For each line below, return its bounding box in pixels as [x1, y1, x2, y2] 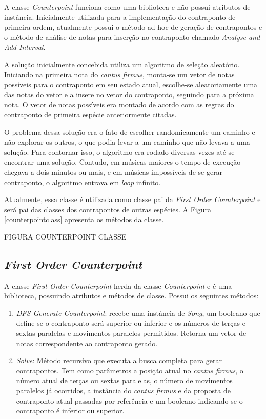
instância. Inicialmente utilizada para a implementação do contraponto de [4, 11, 236, 22]
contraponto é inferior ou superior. [16, 405, 125, 416]
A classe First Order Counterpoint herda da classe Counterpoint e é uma [4, 280, 232, 291]
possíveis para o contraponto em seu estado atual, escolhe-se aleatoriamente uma [4, 79, 258, 90]
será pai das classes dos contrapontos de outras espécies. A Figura [4, 204, 211, 214]
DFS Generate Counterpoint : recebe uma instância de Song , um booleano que [16, 307, 260, 318]
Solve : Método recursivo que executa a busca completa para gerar [16, 355, 222, 366]
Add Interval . [4, 42, 46, 52]
